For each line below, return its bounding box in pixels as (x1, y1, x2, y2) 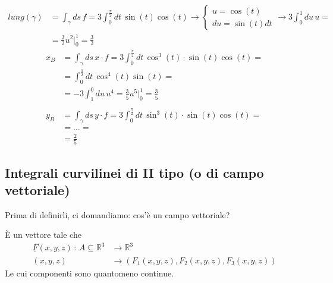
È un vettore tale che (5, 228, 81, 241)
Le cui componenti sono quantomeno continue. (5, 266, 174, 279)
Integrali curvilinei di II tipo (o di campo (5, 163, 264, 181)
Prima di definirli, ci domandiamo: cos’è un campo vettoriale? (5, 208, 230, 221)
